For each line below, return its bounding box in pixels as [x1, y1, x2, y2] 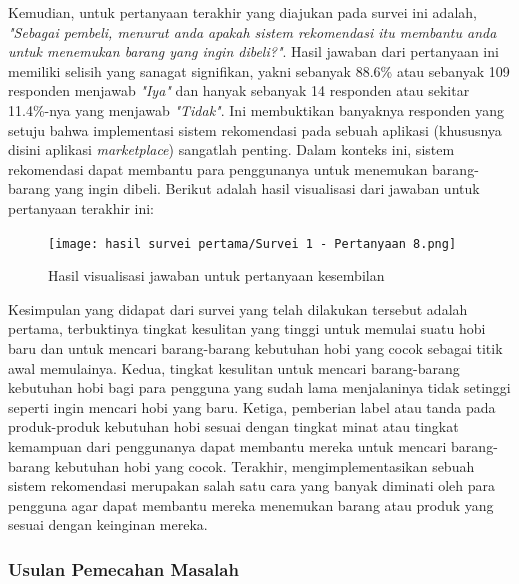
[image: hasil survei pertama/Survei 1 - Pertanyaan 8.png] [48, 236, 457, 251]
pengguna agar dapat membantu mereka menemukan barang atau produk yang [8, 494, 494, 515]
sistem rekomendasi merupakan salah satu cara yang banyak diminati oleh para [8, 475, 496, 496]
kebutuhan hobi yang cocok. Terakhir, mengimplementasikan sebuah [54, 455, 475, 476]
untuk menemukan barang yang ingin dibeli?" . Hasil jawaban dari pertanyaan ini [8, 41, 499, 62]
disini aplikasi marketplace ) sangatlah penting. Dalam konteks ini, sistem [8, 139, 455, 160]
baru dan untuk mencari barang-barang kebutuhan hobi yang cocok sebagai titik [8, 337, 503, 358]
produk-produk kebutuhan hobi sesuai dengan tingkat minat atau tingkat [8, 416, 459, 437]
